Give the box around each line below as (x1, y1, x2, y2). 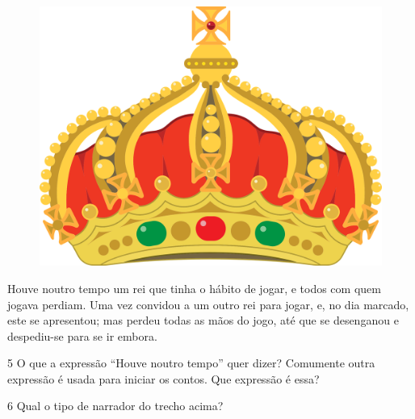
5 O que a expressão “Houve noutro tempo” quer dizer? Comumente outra (7, 354, 375, 371)
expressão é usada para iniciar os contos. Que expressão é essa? (7, 370, 320, 387)
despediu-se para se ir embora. (7, 327, 157, 344)
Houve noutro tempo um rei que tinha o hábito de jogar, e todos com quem (7, 279, 381, 296)
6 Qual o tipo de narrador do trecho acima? (7, 397, 224, 414)
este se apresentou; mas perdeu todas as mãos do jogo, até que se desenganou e (7, 312, 399, 329)
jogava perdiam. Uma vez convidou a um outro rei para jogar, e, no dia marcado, (7, 295, 409, 312)
